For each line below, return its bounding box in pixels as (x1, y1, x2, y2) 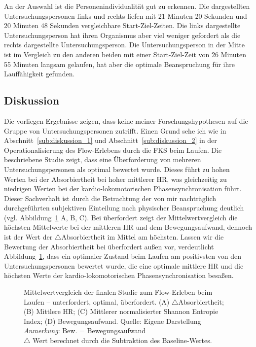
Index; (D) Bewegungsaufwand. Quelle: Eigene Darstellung (24, 315, 201, 326)
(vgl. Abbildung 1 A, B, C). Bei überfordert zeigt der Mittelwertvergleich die (4, 212, 238, 222)
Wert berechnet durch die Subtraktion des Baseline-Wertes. (33, 335, 212, 346)
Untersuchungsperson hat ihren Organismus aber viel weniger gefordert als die (4, 30, 241, 40)
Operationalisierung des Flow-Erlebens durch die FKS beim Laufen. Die (4, 144, 222, 155)
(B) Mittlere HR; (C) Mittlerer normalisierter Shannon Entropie (24, 306, 219, 316)
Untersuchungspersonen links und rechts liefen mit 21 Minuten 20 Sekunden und (4, 10, 247, 21)
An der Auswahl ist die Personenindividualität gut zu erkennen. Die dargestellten (4, 1, 250, 11)
